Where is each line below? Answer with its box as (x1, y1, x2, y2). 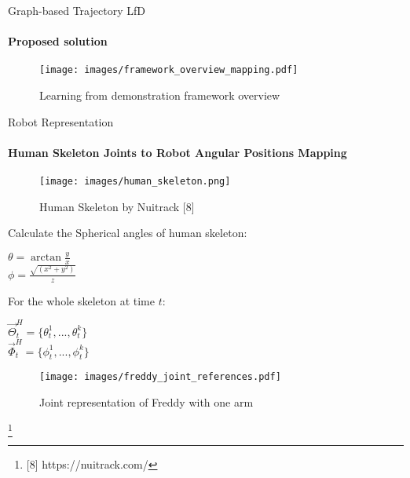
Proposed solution (8, 33, 108, 49)
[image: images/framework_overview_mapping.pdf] (39, 64, 298, 76)
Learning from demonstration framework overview (39, 87, 280, 104)
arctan (31, 252, 62, 264)
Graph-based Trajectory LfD (8, 2, 145, 18)
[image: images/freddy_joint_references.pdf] (39, 371, 281, 383)
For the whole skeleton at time (8, 292, 155, 308)
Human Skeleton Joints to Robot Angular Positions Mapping (8, 144, 347, 160)
